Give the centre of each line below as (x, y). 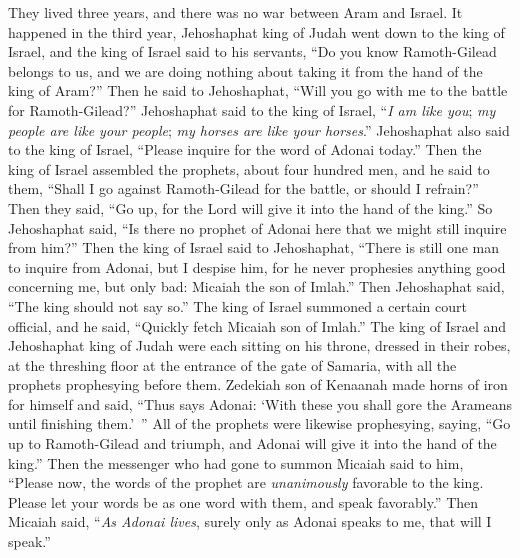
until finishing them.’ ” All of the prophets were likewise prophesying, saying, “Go (259, 423)
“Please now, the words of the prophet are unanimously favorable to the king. (246, 482)
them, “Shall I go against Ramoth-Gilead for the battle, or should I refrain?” (243, 188)
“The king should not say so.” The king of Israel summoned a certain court (237, 305)
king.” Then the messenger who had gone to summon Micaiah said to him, (236, 462)
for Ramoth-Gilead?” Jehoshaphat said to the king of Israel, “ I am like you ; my (252, 109)
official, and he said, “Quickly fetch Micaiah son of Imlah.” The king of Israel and (257, 325)
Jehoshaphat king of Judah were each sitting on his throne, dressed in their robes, (259, 345)
